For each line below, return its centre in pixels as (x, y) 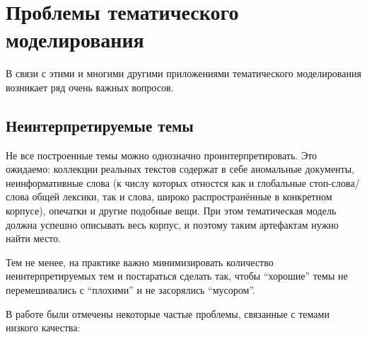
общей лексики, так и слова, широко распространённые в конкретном (182, 196)
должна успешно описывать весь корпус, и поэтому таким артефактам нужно (172, 224)
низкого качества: (43, 327)
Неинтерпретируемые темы (100, 125)
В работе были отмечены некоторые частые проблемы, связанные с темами (168, 313)
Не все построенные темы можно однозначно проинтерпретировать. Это (162, 155)
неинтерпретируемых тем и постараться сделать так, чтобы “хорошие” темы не (177, 276)
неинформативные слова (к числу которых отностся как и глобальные (156, 182)
